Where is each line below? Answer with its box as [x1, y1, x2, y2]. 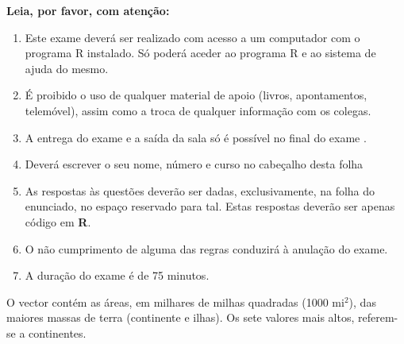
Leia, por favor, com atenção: [6, 2, 170, 18]
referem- [357, 309, 398, 326]
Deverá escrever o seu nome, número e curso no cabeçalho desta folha [25, 156, 364, 172]
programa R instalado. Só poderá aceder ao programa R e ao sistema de [25, 44, 376, 61]
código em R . [25, 213, 91, 230]
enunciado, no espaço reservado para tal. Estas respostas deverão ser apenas [25, 198, 395, 215]
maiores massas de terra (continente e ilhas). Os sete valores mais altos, [6, 309, 355, 326]
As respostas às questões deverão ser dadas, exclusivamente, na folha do [25, 182, 375, 199]
